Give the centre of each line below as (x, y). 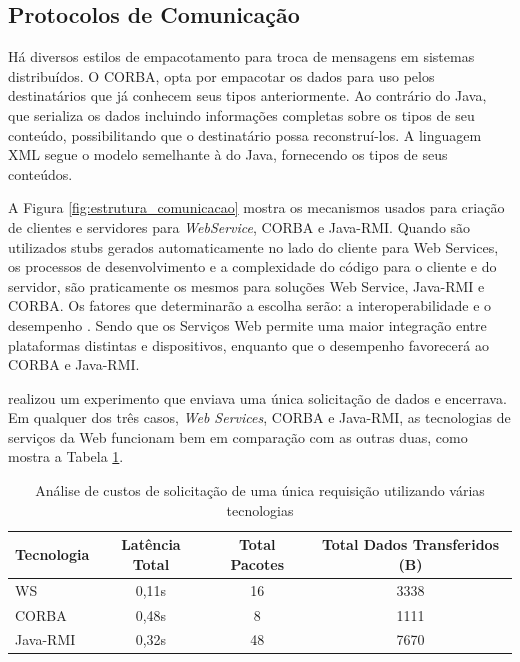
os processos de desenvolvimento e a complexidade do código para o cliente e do (252, 266)
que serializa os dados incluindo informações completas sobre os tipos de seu (241, 114)
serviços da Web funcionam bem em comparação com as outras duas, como (238, 436)
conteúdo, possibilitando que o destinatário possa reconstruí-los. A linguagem (245, 134)
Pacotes (257, 563)
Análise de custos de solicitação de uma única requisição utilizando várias (260, 490)
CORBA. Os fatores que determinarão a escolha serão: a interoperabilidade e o (250, 305)
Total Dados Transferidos (410, 544)
